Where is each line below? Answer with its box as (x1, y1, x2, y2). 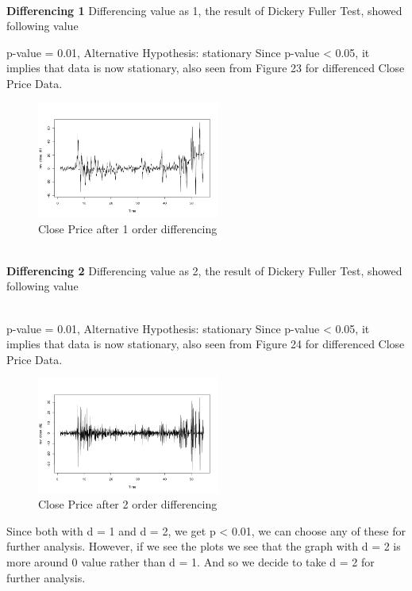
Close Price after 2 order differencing (38, 496, 218, 512)
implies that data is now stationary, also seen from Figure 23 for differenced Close (6, 59, 405, 76)
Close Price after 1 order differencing (38, 220, 218, 236)
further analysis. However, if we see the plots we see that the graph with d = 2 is (6, 538, 401, 555)
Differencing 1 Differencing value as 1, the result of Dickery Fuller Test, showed (6, 2, 402, 18)
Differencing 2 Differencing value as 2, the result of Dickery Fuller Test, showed (6, 262, 402, 278)
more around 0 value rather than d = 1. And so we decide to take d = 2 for (6, 554, 375, 570)
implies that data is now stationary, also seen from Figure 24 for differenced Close (6, 336, 405, 352)
